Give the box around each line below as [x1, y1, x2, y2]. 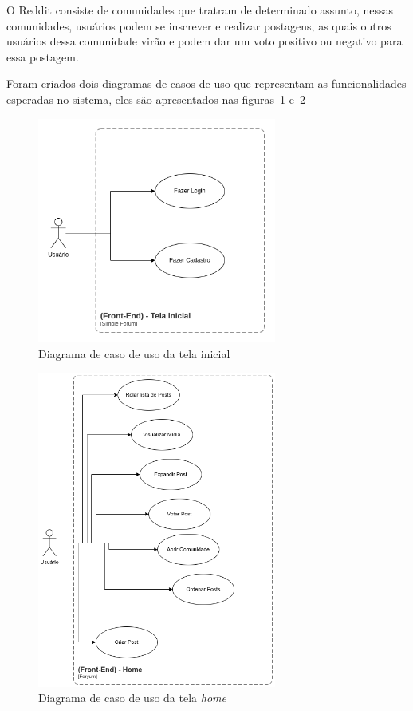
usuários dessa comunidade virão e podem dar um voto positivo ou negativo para [6, 33, 403, 49]
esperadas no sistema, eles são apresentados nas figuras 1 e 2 [6, 90, 305, 107]
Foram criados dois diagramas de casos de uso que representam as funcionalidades [6, 75, 407, 92]
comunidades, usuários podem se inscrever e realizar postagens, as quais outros [6, 17, 391, 34]
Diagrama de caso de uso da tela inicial [38, 345, 230, 361]
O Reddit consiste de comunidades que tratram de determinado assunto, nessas [6, 2, 394, 18]
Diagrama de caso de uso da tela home [38, 689, 226, 706]
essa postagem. [6, 48, 79, 65]
